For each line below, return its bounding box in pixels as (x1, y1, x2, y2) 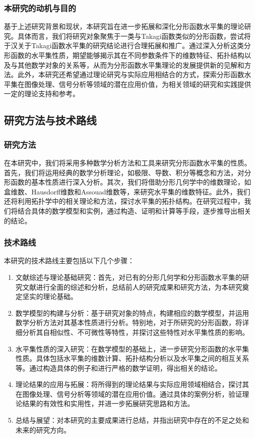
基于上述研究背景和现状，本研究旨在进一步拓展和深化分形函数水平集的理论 (4, 21, 244, 31)
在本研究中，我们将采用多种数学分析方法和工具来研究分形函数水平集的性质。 (4, 157, 251, 167)
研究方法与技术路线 (4, 112, 97, 128)
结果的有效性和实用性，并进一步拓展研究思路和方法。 (22, 398, 194, 409)
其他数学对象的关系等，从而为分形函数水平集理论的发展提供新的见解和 (17, 59, 244, 70)
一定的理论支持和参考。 (4, 88, 79, 99)
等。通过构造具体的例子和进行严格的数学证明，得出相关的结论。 (15, 362, 222, 373)
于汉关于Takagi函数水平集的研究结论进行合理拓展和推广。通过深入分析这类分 (4, 40, 251, 51)
